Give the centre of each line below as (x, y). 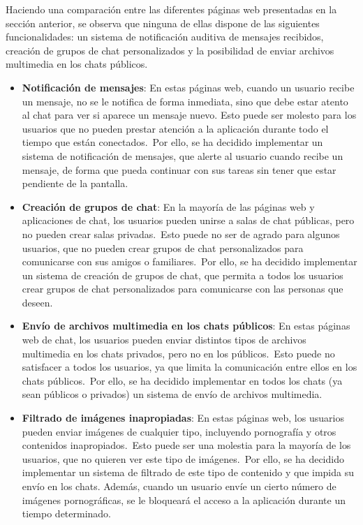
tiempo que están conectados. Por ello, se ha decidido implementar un (172, 142)
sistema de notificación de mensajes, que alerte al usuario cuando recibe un (183, 155)
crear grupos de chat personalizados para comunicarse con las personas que (183, 289)
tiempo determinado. (67, 513)
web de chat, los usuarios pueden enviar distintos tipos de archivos (164, 340)
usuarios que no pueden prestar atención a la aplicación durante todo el (175, 128)
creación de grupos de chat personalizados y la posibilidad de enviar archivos (170, 50)
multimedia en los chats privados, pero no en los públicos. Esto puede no (178, 353)
